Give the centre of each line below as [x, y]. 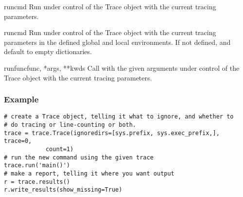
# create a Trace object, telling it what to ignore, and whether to [119, 117]
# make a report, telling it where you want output [89, 173]
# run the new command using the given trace [79, 157]
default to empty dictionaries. [48, 51]
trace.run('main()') [37, 166]
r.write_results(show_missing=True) [63, 190]
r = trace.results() [37, 182]
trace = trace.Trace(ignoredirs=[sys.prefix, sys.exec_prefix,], [112, 133]
